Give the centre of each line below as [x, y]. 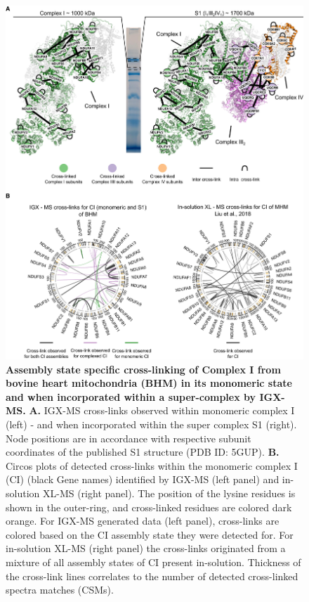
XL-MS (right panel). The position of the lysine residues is [169, 493]
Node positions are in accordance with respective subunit [129, 438]
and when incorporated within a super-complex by [131, 396]
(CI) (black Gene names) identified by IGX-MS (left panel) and [143, 479]
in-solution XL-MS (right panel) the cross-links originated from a [146, 548]
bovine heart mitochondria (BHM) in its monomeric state [149, 383]
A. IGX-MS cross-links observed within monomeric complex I [162, 410]
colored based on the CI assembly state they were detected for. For [150, 534]
